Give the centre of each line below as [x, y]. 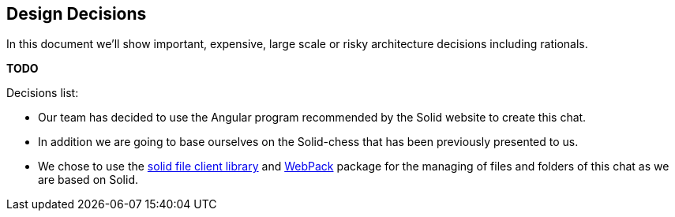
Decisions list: [43, 93]
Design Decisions [77, 14]
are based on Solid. [88, 180]
